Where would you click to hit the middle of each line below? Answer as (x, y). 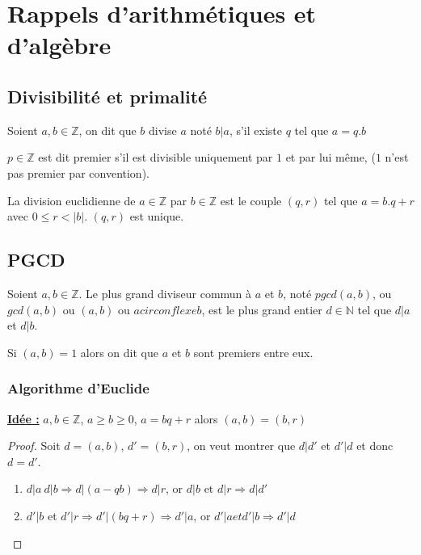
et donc (375, 446)
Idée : (23, 418)
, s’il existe (255, 130)
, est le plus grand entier (262, 309)
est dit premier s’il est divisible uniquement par (156, 157)
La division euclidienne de (72, 200)
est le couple (251, 200)
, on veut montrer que (241, 446)
